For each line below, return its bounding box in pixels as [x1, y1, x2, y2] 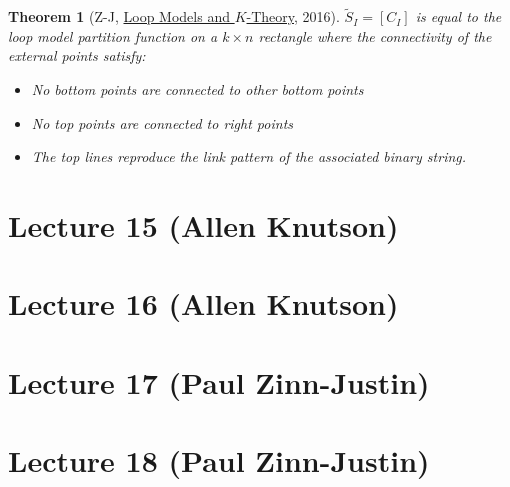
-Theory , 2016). [246, 6, 340, 27]
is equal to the [415, 6, 502, 27]
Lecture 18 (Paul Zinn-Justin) [8, 440, 430, 481]
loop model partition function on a [8, 25, 218, 46]
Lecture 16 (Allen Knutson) [8, 283, 399, 324]
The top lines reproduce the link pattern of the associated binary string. [31, 146, 467, 167]
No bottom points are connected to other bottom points [31, 79, 364, 99]
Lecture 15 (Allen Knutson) [8, 204, 399, 245]
